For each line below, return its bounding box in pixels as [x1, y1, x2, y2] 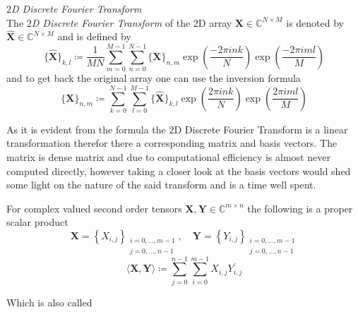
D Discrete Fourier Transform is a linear [174, 121, 348, 136]
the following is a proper [247, 200, 353, 215]
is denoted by [286, 15, 344, 30]
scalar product [6, 215, 68, 229]
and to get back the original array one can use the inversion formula [6, 71, 301, 85]
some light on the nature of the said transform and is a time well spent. [6, 177, 316, 192]
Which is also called [6, 294, 93, 309]
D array [198, 15, 232, 30]
